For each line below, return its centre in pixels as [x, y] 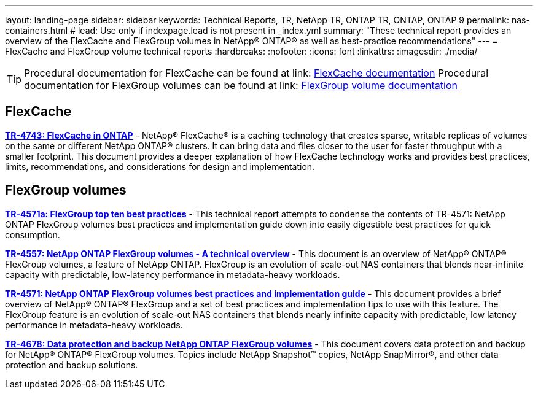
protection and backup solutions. [72, 365]
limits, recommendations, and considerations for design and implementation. [160, 166]
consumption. [33, 234]
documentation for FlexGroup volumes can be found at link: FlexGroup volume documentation [241, 85]
